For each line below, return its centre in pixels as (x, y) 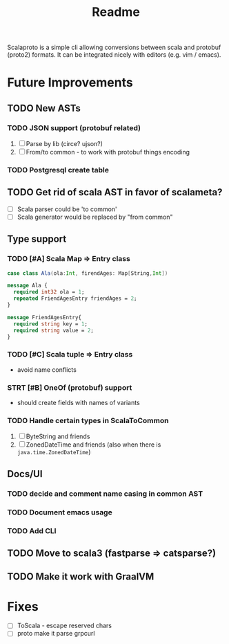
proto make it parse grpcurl (56, 634)
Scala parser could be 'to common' (67, 209)
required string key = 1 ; (51, 324)
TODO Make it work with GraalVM (81, 576)
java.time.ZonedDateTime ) (54, 452)
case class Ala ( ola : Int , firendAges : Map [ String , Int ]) (88, 273)
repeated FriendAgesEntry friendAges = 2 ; (75, 298)
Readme (116, 12)
